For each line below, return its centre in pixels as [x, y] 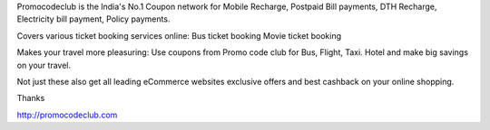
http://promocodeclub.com [67, 115]
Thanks [31, 98]
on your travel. [44, 65]
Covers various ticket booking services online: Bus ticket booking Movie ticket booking [179, 35]
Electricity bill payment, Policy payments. [93, 19]
